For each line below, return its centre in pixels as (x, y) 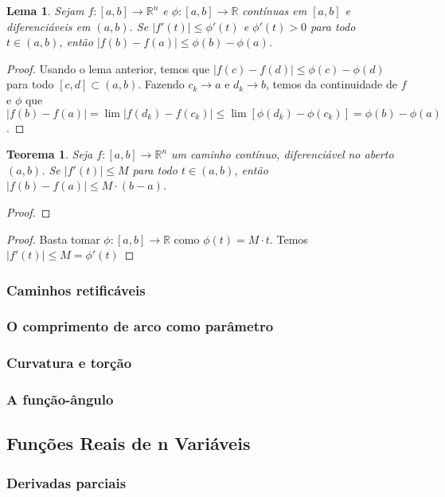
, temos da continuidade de (332, 84)
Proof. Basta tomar (53, 239)
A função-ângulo (60, 399)
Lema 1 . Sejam (45, 10)
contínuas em (275, 10)
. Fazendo (161, 84)
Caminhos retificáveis (76, 290)
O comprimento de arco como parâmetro (140, 326)
